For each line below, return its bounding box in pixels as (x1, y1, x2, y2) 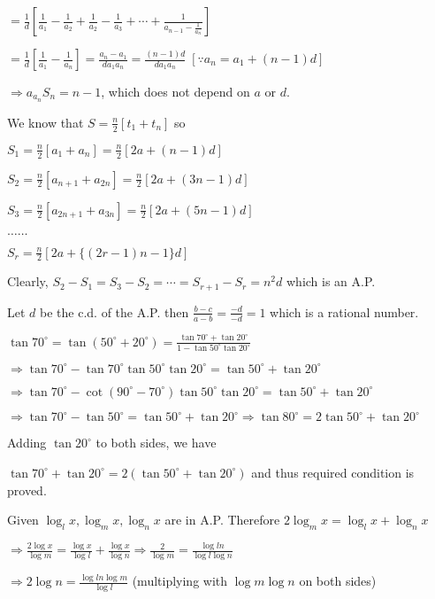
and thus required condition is (251, 463, 415, 481)
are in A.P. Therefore (164, 510, 280, 529)
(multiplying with (132, 572, 228, 590)
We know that (7, 113, 84, 131)
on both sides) (299, 572, 377, 590)
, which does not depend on (101, 82, 250, 100)
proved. (7, 480, 47, 499)
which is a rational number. (270, 302, 419, 321)
